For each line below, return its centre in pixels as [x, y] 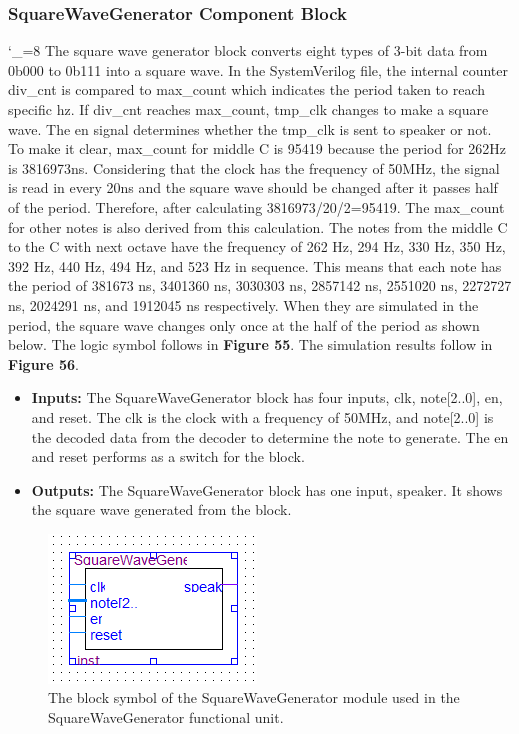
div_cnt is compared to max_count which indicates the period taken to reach [247, 89]
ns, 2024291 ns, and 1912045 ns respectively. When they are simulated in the [243, 304]
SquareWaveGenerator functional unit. [166, 717]
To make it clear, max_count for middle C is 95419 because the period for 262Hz [257, 148]
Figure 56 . [43, 363]
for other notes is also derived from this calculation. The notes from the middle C [258, 226]
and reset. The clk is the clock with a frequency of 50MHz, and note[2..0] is [262, 416]
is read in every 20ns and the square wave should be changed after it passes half [253, 187]
